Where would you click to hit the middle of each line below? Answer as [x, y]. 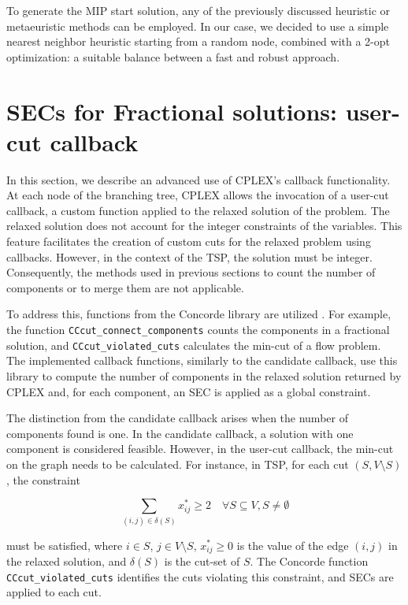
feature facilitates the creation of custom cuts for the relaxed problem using [189, 241]
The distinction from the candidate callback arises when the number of [177, 418]
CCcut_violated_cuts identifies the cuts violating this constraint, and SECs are [200, 576]
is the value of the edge [293, 545]
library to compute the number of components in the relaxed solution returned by [204, 375]
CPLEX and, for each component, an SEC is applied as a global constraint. [189, 391]
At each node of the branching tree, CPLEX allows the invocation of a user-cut [198, 195]
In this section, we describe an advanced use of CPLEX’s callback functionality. [198, 179]
